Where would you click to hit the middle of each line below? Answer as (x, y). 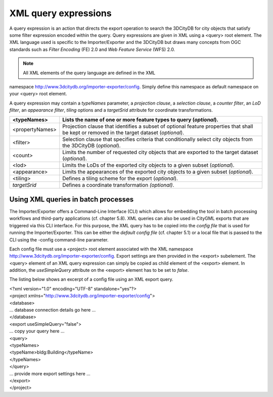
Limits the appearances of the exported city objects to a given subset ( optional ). (158, 172)
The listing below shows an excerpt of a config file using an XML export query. (91, 279)
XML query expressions (60, 13)
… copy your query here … (37, 331)
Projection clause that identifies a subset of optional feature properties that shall (158, 126)
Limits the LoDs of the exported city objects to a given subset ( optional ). (148, 165)
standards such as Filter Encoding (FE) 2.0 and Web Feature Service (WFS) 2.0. (92, 49)
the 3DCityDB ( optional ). (92, 145)
